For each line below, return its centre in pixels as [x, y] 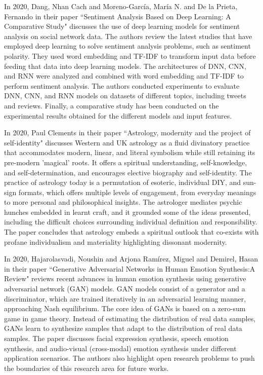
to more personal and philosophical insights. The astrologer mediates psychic [123, 202]
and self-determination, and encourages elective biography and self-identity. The [128, 172]
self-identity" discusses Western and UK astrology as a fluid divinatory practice [127, 142]
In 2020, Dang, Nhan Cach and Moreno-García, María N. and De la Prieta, [121, 6]
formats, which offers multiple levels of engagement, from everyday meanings [137, 192]
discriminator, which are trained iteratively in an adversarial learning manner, [125, 298]
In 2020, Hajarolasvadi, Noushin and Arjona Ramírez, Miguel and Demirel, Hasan [131, 259]
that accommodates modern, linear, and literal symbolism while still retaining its [130, 152]
